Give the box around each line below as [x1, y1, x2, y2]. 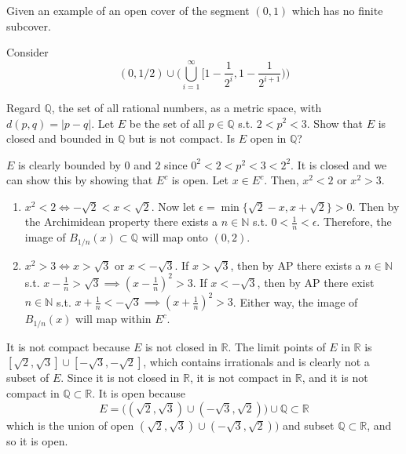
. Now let [151, 198, 196, 214]
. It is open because [92, 384, 186, 401]
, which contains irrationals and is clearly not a [143, 354, 370, 370]
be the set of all [129, 114, 205, 131]
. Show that [306, 114, 363, 131]
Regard [6, 99, 41, 115]
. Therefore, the [316, 213, 392, 230]
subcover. [6, 17, 51, 34]
